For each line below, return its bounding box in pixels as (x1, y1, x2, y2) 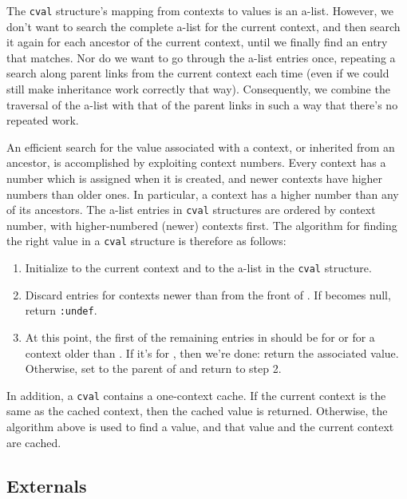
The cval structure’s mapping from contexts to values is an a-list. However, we (6, 2, 393, 18)
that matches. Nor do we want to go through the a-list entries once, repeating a (6, 49, 396, 65)
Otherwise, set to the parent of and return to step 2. (25, 360, 282, 377)
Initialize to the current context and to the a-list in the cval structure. (25, 259, 372, 276)
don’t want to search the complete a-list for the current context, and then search (6, 18, 401, 34)
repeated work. (6, 112, 79, 129)
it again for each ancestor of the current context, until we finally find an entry (6, 34, 388, 50)
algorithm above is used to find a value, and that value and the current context (6, 418, 394, 435)
